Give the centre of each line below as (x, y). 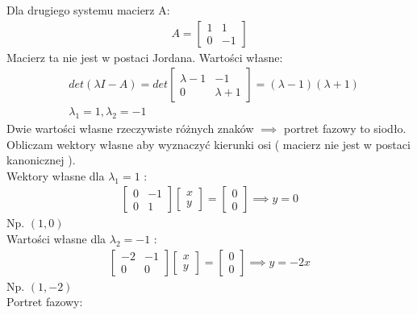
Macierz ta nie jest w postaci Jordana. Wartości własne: (145, 57)
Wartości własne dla (56, 239)
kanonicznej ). (41, 160)
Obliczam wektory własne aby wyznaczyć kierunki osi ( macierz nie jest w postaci (208, 144)
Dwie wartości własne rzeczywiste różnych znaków (130, 128)
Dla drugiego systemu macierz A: (88, 10)
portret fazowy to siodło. (345, 128)
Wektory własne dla (56, 175)
